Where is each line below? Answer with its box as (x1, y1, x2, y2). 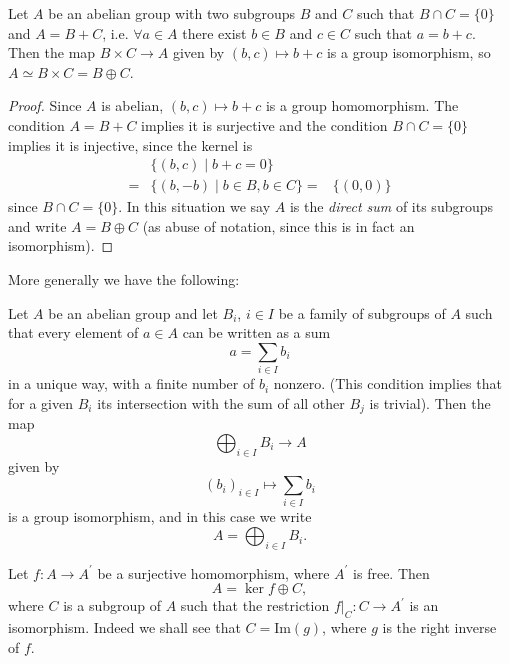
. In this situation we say (118, 196, 271, 217)
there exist (182, 22, 247, 43)
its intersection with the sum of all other (97, 392, 345, 413)
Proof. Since (8, 95, 82, 116)
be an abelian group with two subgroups (48, 3, 296, 23)
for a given (8, 392, 73, 413)
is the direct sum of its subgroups (289, 196, 494, 217)
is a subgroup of (63, 595, 161, 616)
